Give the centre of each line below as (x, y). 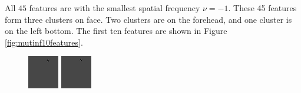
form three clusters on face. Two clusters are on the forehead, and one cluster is (148, 19)
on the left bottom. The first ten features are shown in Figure (116, 31)
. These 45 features (262, 8)
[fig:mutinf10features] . (44, 42)
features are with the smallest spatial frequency (115, 8)
